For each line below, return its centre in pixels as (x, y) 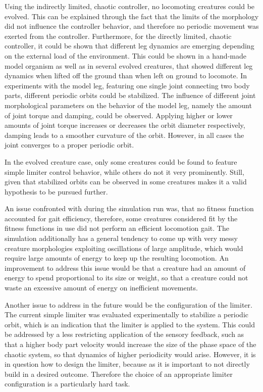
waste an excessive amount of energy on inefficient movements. (101, 288)
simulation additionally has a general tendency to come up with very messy (121, 238)
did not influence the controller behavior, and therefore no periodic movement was (132, 26)
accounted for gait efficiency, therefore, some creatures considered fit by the (121, 218)
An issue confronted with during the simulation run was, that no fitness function (129, 208)
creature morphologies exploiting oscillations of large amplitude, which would (124, 248)
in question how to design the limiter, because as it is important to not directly (127, 364)
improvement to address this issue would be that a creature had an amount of (125, 267)
